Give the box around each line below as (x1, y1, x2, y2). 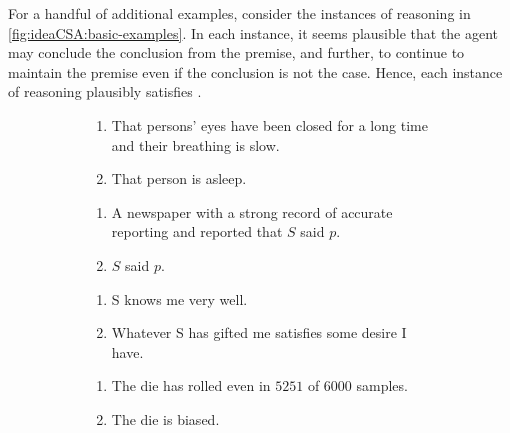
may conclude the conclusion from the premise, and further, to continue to (8, 42, 465, 63)
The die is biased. (111, 408, 220, 429)
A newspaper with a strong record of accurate (111, 201, 393, 222)
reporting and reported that (111, 221, 283, 242)
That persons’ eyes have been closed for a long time (111, 114, 428, 135)
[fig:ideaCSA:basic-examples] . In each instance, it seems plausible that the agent (8, 22, 499, 43)
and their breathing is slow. (111, 134, 280, 155)
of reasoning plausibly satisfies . (8, 81, 202, 102)
